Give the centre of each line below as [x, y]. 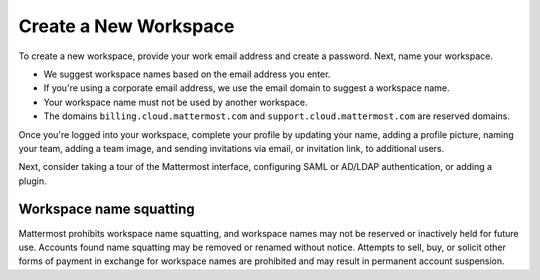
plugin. [32, 181]
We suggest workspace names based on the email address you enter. [187, 74]
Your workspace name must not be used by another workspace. [176, 102]
